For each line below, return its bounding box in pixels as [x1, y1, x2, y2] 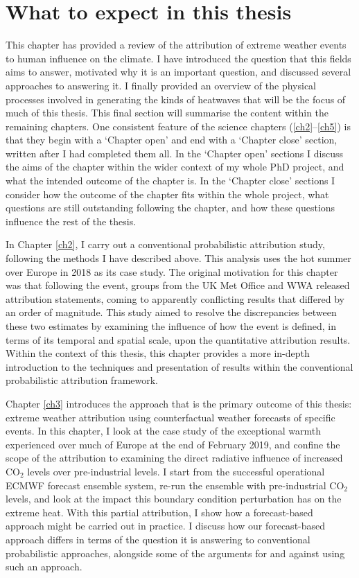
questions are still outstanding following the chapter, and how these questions [6, 200, 335, 215]
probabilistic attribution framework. [6, 373, 159, 387]
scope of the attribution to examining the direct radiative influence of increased [6, 450, 343, 465]
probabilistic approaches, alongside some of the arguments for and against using [6, 545, 345, 560]
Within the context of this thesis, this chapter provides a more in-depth [6, 346, 310, 360]
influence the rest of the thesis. [6, 213, 137, 228]
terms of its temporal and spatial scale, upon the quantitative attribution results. [6, 332, 351, 347]
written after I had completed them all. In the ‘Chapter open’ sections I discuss [6, 146, 343, 160]
